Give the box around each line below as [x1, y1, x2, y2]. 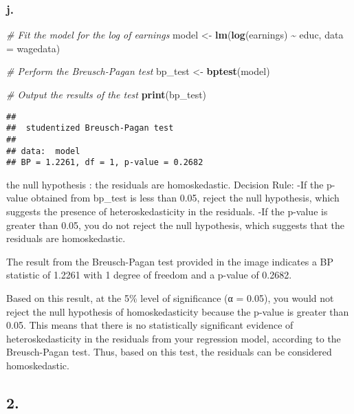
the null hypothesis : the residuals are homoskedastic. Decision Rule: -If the [6, 177, 324, 191]
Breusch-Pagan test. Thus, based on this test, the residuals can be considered [6, 345, 332, 359]
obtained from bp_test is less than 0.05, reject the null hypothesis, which [31, 190, 340, 205]
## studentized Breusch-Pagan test [6, 123, 174, 133]
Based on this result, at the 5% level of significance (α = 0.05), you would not [6, 291, 334, 305]
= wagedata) [6, 41, 60, 55]
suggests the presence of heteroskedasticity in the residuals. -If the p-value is [6, 204, 328, 219]
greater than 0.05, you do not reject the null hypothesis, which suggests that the [6, 217, 345, 232]
